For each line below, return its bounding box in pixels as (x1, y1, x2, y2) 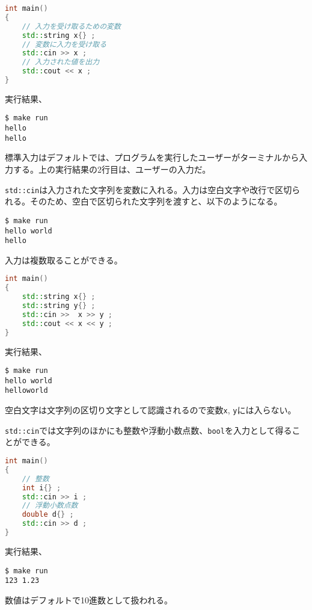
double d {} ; (22, 510, 74, 519)
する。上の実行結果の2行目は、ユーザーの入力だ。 (13, 163, 211, 176)
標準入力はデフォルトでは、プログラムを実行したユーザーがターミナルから (5, 151, 299, 164)
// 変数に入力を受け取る (22, 40, 107, 49)
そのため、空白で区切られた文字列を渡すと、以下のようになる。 (29, 195, 283, 208)
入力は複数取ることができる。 (5, 253, 123, 266)
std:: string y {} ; (22, 301, 96, 310)
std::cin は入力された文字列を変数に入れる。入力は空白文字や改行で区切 (5, 183, 292, 196)
